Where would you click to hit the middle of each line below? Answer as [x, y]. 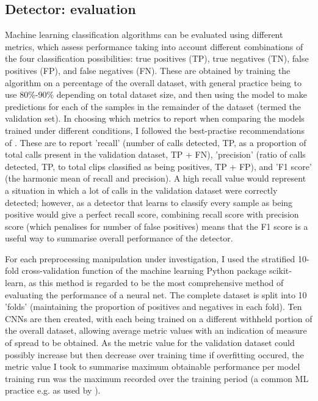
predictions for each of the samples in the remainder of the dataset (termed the [153, 106]
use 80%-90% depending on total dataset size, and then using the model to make [156, 94]
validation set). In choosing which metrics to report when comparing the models [155, 118]
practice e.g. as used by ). [53, 390]
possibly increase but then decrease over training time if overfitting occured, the [154, 354]
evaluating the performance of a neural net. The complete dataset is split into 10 [156, 294]
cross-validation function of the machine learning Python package [144, 270]
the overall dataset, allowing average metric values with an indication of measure [156, 330]
